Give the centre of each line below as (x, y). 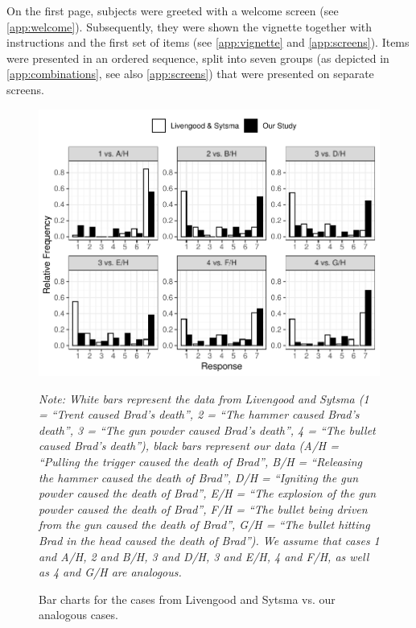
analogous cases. (78, 615)
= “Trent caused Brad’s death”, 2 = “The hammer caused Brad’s (199, 414)
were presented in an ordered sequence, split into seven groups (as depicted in (198, 58)
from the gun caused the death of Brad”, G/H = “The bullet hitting (204, 525)
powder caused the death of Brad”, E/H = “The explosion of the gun (208, 493)
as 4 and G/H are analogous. (110, 572)
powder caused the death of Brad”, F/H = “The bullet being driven (203, 508)
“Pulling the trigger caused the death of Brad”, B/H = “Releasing (200, 462)
